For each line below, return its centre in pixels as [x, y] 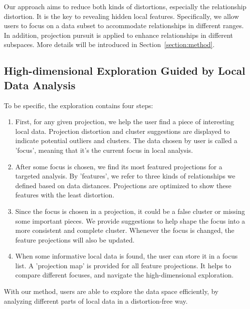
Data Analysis [40, 85]
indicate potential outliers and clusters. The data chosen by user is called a [126, 140]
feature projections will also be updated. [75, 239]
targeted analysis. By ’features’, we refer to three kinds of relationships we [125, 176]
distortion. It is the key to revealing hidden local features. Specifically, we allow [122, 16]
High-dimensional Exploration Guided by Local [125, 71]
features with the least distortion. [65, 195]
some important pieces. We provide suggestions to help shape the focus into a [130, 220]
